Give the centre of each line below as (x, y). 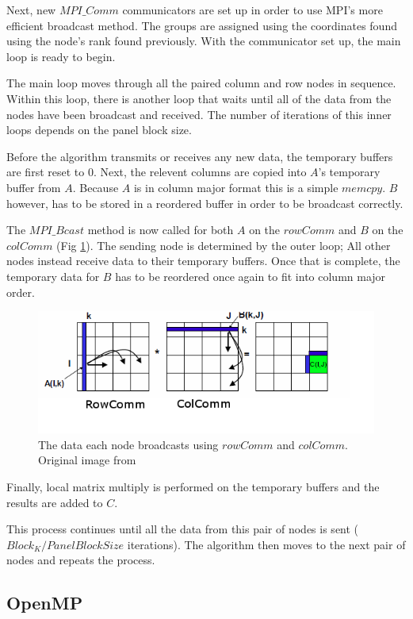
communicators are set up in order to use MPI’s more (252, 10)
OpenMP (45, 603)
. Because (96, 187)
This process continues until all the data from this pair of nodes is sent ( (183, 529)
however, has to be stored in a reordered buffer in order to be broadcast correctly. (205, 203)
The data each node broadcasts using (128, 444)
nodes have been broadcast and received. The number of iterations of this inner (199, 114)
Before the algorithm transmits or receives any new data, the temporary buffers (200, 156)
